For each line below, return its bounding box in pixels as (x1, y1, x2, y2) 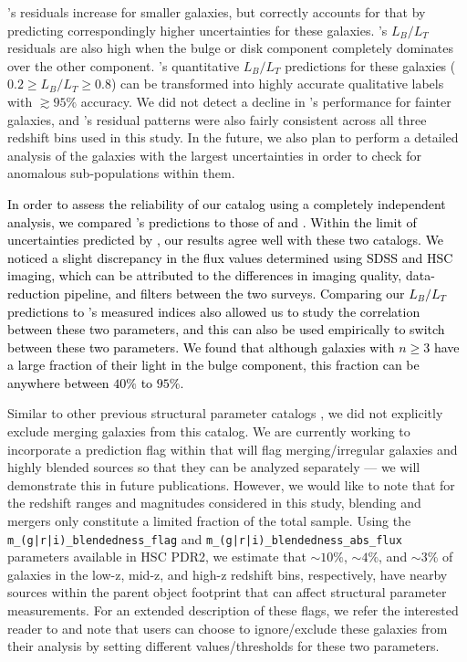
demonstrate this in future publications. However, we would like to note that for (7, 475, 455, 494)
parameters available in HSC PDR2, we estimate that (7, 547, 306, 566)
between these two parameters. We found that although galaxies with (7, 337, 395, 356)
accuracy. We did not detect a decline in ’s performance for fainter (80, 91, 451, 110)
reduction (7, 283, 60, 302)
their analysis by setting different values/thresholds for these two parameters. (7, 636, 440, 656)
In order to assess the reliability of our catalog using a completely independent (7, 194, 446, 213)
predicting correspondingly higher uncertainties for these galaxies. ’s (7, 20, 388, 39)
